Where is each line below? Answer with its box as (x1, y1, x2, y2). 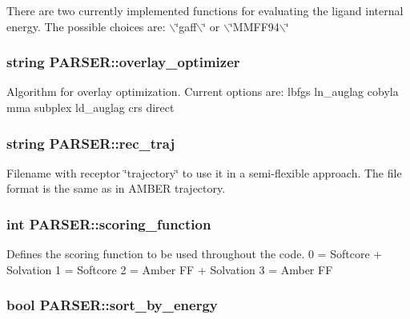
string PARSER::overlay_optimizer (6, 52, 240, 72)
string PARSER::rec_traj (6, 133, 175, 153)
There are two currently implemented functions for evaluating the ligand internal (6, 2, 404, 18)
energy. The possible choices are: (6, 18, 166, 34)
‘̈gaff (175, 18, 197, 34)
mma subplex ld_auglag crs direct (6, 99, 175, 115)
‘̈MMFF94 (229, 18, 279, 34)
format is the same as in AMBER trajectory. (6, 180, 226, 197)
